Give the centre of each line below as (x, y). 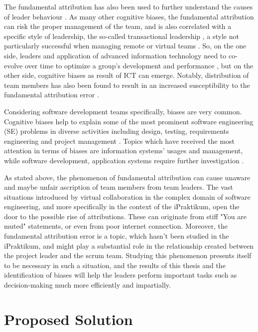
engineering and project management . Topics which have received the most (120, 141)
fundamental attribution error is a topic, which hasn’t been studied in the (117, 236)
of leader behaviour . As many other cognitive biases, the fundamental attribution (129, 16)
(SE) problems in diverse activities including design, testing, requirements (117, 131)
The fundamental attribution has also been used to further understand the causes (129, 6)
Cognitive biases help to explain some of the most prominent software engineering (129, 121)
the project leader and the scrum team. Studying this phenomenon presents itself (128, 255)
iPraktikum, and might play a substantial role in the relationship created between (129, 245)
